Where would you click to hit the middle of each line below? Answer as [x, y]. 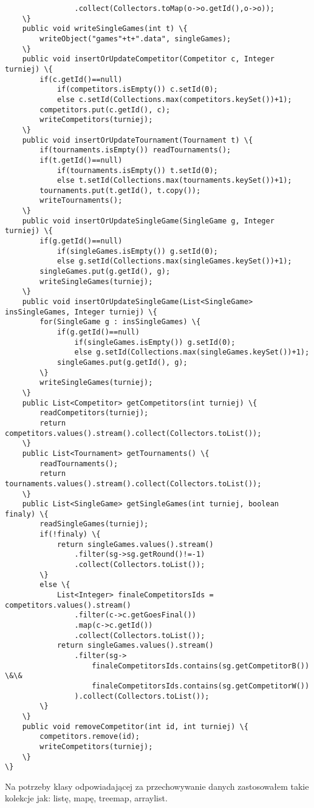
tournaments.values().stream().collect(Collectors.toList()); [133, 484]
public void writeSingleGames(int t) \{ [105, 29]
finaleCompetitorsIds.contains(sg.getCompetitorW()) [201, 686]
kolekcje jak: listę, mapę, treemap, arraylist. [86, 798]
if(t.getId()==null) [81, 160]
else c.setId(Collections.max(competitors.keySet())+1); [174, 99]
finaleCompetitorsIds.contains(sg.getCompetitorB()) [201, 666]
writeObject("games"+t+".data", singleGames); [135, 39]
